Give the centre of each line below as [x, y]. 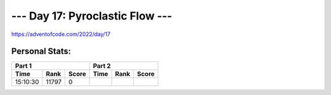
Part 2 [102, 66]
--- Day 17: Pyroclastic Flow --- [92, 16]
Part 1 [23, 66]
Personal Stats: [41, 51]
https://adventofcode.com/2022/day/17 [61, 34]
